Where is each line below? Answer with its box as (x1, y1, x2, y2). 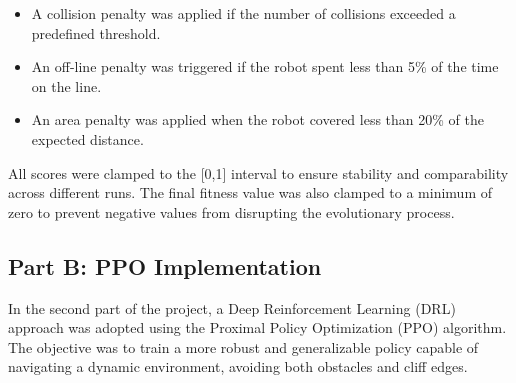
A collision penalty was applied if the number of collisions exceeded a (31, 3, 456, 23)
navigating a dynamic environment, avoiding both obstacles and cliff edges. (8, 356, 468, 377)
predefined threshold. (31, 22, 161, 43)
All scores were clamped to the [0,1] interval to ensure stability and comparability (8, 162, 509, 183)
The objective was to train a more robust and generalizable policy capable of (8, 336, 479, 357)
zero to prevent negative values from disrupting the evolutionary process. (8, 201, 455, 222)
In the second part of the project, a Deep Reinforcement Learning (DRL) (8, 297, 456, 318)
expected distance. (31, 128, 144, 149)
